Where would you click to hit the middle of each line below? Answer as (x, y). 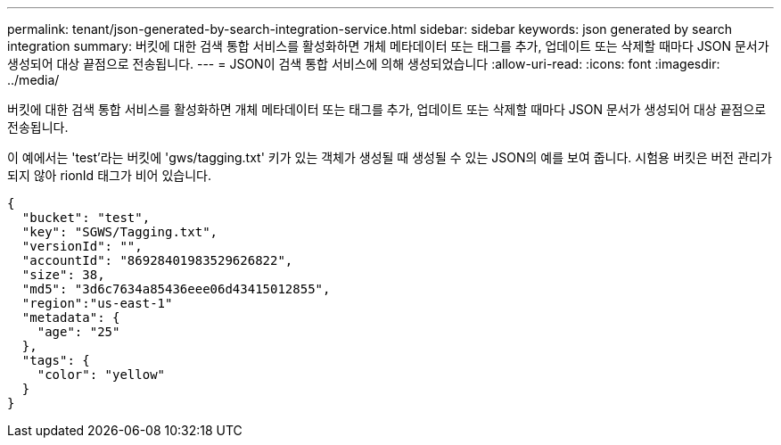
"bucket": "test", (86, 218)
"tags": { (56, 360)
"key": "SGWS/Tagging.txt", (120, 232)
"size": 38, (63, 275)
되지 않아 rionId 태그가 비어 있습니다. (109, 175)
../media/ (33, 80)
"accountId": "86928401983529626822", (157, 260)
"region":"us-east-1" (97, 303)
